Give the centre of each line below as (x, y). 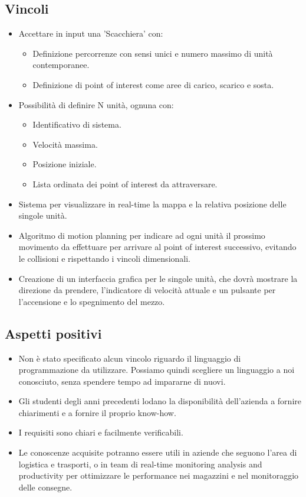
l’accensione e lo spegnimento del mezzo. (92, 301)
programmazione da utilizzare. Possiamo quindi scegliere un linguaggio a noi (157, 370)
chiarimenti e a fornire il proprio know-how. (97, 412)
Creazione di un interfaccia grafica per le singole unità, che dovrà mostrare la (158, 278)
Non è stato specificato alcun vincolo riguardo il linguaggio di (130, 358)
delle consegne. (45, 487)
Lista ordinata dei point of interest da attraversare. (125, 183)
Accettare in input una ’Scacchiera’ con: (91, 33)
